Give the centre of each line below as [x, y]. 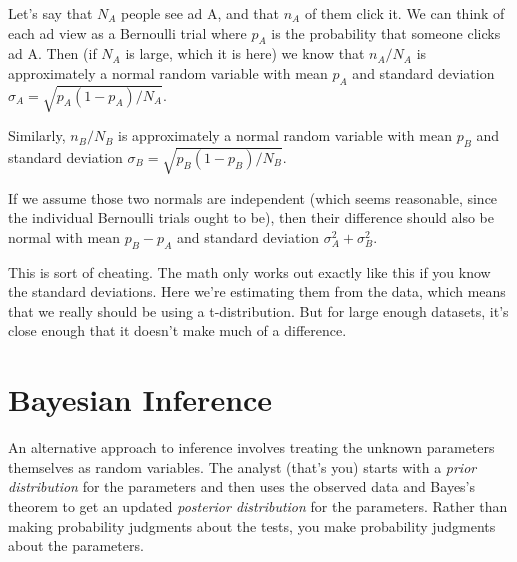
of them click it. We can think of [404, 13]
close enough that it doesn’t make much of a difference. [177, 330]
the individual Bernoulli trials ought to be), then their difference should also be [251, 217]
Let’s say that [50, 13]
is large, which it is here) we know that [245, 53]
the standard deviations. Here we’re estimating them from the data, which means [257, 291]
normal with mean [64, 236]
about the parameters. [76, 545]
